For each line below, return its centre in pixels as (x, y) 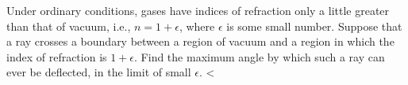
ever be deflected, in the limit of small (99, 72)
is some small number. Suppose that (314, 26)
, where (197, 26)
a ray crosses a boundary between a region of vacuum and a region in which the (200, 41)
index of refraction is (57, 56)
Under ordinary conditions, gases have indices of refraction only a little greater (198, 10)
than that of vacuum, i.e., (69, 26)
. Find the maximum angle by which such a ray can (260, 56)
